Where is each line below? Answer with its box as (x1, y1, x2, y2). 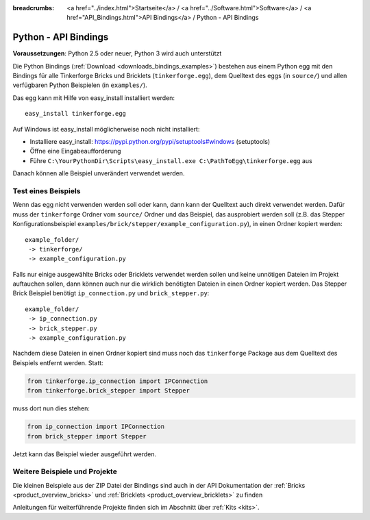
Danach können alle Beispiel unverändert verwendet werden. (12, 169, 185, 177)
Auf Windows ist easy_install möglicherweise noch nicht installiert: (12, 125, 200, 133)
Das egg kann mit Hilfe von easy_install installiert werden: (12, 93, 175, 102)
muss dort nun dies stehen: (12, 404, 90, 412)
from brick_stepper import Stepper (27, 432, 147, 440)
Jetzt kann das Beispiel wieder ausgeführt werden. (12, 449, 157, 458)
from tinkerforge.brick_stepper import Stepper (27, 387, 190, 395)
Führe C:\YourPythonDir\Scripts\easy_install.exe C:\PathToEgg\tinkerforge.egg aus (29, 156, 312, 164)
